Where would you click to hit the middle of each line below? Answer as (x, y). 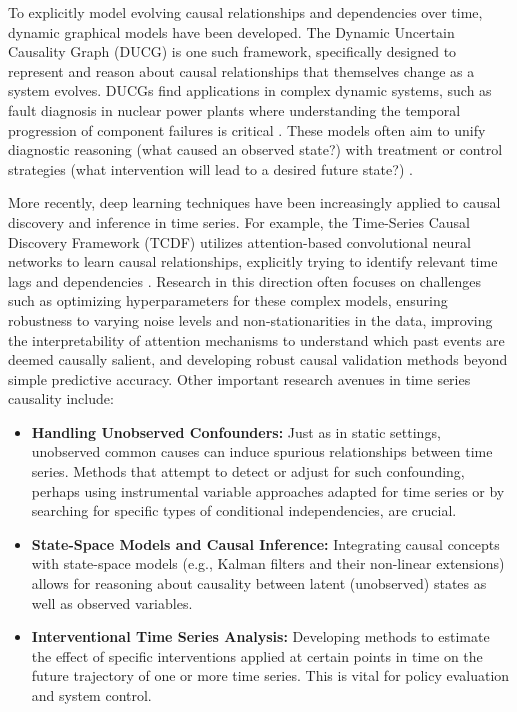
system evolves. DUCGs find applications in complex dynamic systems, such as (250, 90)
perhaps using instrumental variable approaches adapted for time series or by (268, 490)
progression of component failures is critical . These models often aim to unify (247, 129)
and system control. (91, 695)
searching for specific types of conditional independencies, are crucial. (244, 510)
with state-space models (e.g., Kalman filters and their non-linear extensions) (268, 563)
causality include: (61, 398)
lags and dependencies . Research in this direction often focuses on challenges (244, 280)
